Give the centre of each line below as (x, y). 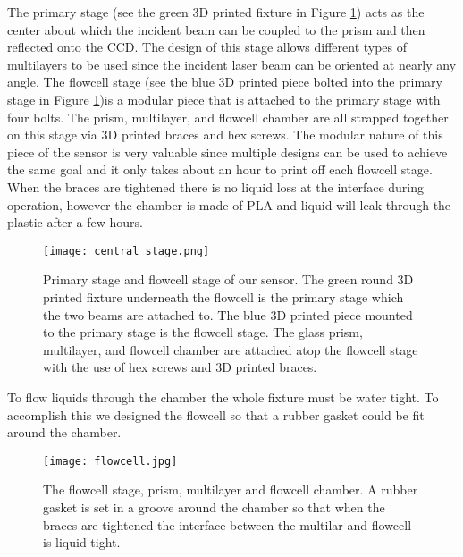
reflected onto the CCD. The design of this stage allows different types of (207, 47)
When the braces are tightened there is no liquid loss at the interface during (216, 186)
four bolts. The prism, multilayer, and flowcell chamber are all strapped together (228, 117)
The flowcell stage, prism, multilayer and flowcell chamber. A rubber (231, 489)
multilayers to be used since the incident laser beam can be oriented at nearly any (232, 64)
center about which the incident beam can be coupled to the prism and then (216, 29)
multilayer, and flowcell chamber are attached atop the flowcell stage (231, 349)
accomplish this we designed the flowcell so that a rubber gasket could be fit (216, 414)
